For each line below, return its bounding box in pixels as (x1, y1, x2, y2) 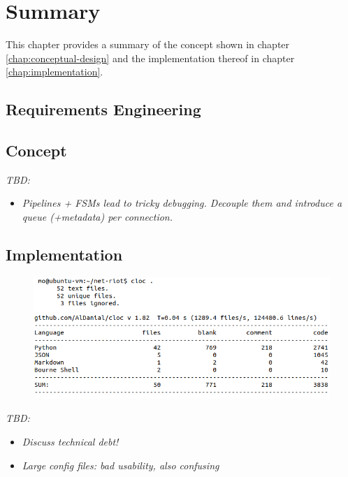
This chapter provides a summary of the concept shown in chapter (6, 37, 290, 52)
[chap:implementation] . (6, 64, 103, 79)
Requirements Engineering (6, 98, 201, 120)
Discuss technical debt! (22, 434, 119, 448)
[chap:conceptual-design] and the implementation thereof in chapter (6, 50, 295, 65)
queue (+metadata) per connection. (22, 210, 173, 224)
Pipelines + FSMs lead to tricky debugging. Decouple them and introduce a (22, 196, 342, 210)
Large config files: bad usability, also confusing (22, 457, 219, 472)
